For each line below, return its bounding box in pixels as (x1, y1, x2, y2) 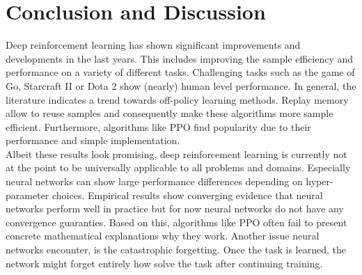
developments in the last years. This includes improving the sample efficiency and (6, 51, 354, 65)
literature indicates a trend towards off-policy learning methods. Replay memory (6, 92, 349, 107)
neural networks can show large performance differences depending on (6, 174, 303, 189)
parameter (6, 187, 49, 202)
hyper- (306, 174, 333, 189)
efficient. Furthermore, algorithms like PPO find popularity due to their (6, 119, 311, 134)
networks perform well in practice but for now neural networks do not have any (6, 201, 344, 216)
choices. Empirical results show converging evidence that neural (52, 187, 323, 202)
